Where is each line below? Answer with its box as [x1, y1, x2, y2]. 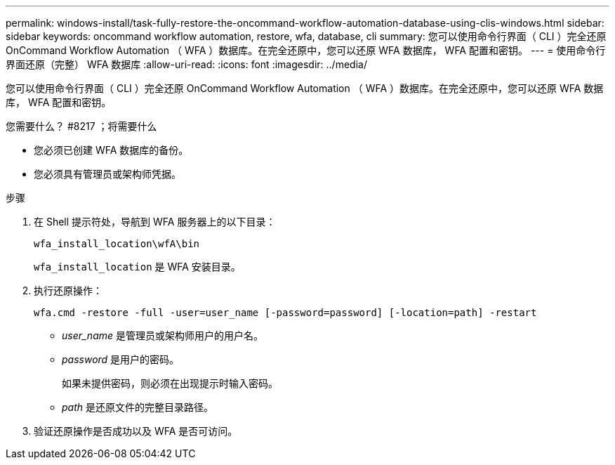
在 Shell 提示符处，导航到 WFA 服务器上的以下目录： [34, 216, 276, 228]
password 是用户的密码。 [62, 353, 180, 365]
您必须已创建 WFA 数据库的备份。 [34, 144, 189, 156]
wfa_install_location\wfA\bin [34, 238, 200, 249]
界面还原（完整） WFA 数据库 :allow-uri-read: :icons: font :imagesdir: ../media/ [6, 58, 367, 70]
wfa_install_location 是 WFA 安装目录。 [34, 261, 241, 273]
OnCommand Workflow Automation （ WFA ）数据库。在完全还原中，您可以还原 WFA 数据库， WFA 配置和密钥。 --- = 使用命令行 [6, 44, 606, 56]
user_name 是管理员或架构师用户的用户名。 [62, 329, 263, 341]
